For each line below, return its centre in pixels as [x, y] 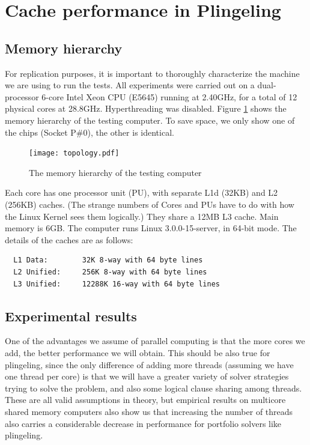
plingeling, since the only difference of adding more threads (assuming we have [149, 364]
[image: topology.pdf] [74, 153]
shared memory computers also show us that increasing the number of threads [149, 411]
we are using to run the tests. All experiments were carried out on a [130, 85]
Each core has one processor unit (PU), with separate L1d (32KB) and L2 [141, 192]
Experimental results [71, 316]
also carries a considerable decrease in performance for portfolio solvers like [143, 423]
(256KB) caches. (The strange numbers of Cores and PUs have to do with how [150, 204]
